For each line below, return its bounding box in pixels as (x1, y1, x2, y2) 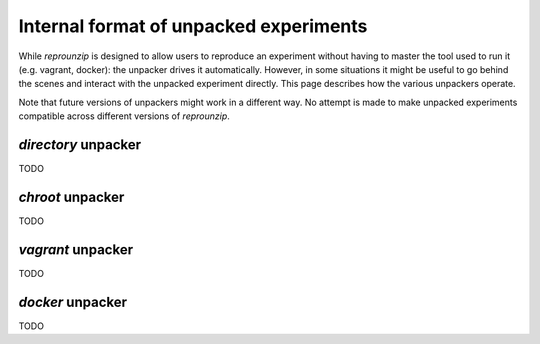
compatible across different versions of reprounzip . (18, 110, 230, 122)
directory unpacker (18, 136, 142, 153)
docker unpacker (18, 293, 128, 310)
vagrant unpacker (18, 241, 134, 258)
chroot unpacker (18, 188, 125, 205)
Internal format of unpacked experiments (18, 15, 368, 37)
